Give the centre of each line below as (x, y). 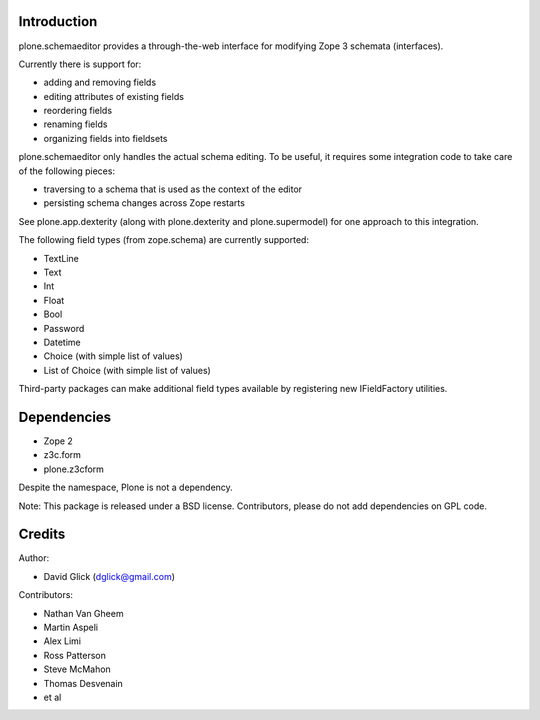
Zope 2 (58, 441)
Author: (34, 558)
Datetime (62, 342)
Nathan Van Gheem (83, 613)
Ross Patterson (75, 655)
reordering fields (78, 111)
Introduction (58, 21)
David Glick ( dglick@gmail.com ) (109, 576)
